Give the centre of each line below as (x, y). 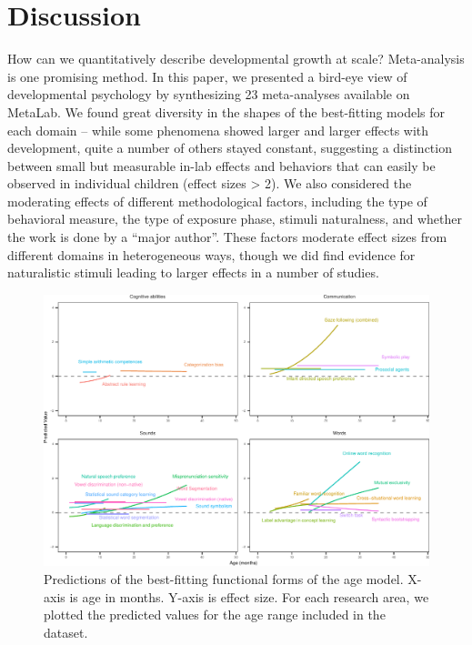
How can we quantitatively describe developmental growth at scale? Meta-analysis (236, 59)
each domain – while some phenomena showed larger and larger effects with (218, 130)
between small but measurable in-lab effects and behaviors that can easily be (221, 165)
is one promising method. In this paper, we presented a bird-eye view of (207, 76)
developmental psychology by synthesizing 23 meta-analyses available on (209, 94)
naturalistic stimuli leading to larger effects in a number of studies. (193, 272)
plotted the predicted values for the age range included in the (215, 615)
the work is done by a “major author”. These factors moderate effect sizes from (227, 237)
